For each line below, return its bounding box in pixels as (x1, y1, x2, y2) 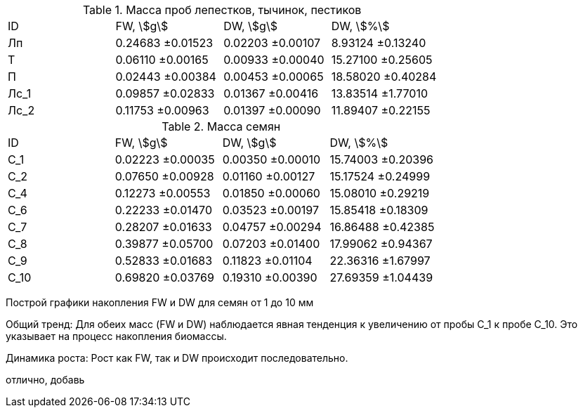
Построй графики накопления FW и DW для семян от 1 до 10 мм (6, 296, 314, 308)
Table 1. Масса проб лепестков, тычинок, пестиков (82, 3, 362, 17)
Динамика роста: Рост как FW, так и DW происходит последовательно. (6, 352, 348, 364)
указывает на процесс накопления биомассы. (6, 330, 227, 342)
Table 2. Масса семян (162, 119, 281, 133)
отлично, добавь (6, 374, 85, 386)
